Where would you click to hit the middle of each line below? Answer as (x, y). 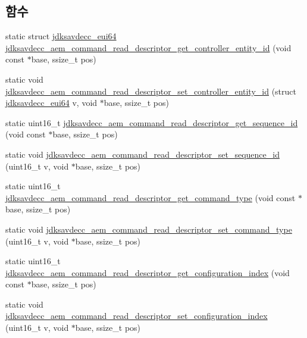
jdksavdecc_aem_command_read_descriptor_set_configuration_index (137, 316)
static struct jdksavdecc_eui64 (61, 36)
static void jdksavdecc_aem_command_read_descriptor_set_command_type (149, 229)
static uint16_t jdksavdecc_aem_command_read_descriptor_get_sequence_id (152, 122)
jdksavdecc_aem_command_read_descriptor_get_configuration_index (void (148, 272)
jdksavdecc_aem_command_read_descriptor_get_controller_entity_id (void (148, 47)
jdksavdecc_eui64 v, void (51, 103)
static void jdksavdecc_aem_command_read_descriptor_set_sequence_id (142, 154)
